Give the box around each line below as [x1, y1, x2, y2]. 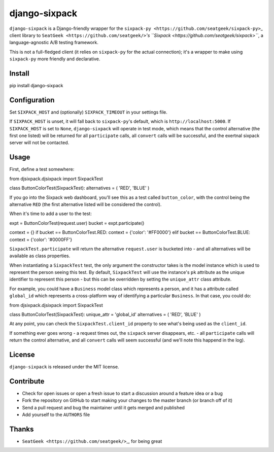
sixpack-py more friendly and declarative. [9, 56, 100, 62]
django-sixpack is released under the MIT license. [9, 364, 119, 370]
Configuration [9, 95, 55, 104]
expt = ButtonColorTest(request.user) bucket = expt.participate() [9, 220, 145, 226]
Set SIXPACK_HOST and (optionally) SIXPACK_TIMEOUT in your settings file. [9, 109, 167, 115]
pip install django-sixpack [9, 83, 63, 89]
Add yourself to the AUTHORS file [22, 411, 90, 418]
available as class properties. [9, 253, 71, 259]
